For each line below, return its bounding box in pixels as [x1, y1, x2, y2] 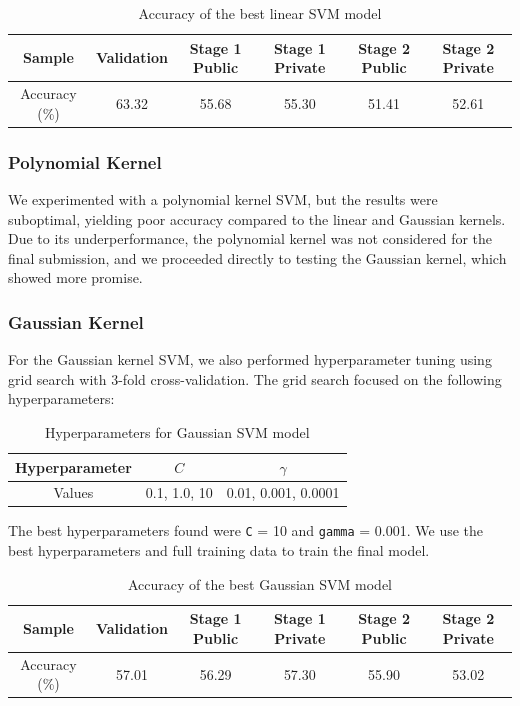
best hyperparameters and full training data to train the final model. [8, 540, 430, 561]
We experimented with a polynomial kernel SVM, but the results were [8, 188, 438, 209]
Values [53, 482, 94, 503]
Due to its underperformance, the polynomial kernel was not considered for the [8, 228, 493, 249]
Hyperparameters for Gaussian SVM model [44, 421, 310, 442]
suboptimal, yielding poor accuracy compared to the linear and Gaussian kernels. [8, 208, 506, 229]
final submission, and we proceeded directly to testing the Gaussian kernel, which [8, 247, 507, 268]
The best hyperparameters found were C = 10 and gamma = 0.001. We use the [8, 520, 484, 541]
